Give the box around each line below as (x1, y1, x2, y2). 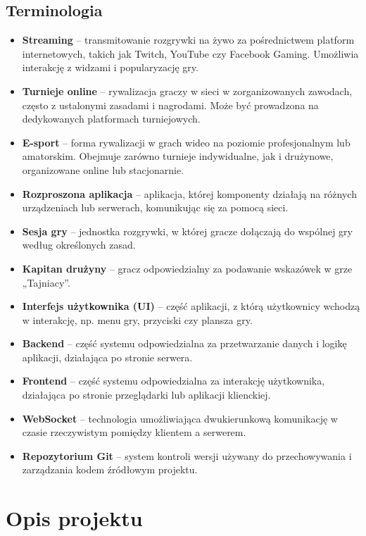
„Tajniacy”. (22, 275, 70, 289)
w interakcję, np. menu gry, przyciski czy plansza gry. (22, 312, 253, 327)
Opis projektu (6, 504, 143, 532)
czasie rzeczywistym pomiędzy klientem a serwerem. (22, 425, 246, 440)
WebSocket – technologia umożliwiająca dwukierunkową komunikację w (22, 411, 338, 425)
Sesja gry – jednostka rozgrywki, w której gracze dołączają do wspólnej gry (22, 223, 353, 238)
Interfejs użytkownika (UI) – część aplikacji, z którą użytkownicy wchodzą (22, 299, 360, 313)
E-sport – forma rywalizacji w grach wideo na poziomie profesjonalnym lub (22, 135, 351, 149)
